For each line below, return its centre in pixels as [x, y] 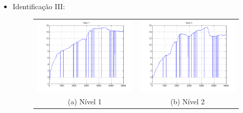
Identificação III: [39, 6]
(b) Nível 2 [188, 101]
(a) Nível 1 [85, 101]
